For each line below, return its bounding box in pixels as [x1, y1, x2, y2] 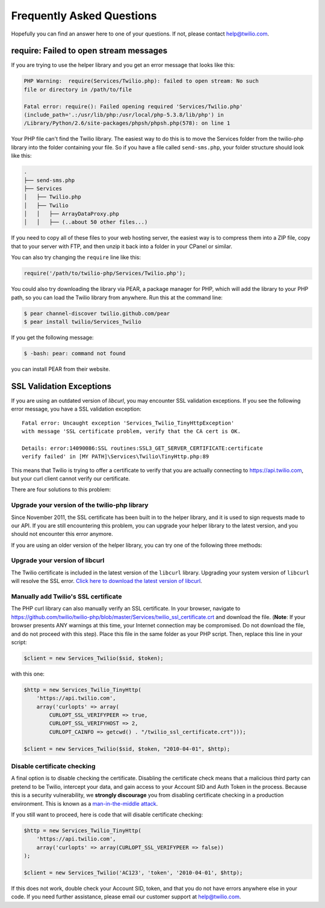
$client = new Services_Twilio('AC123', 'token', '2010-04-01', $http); [23, 869, 243, 876]
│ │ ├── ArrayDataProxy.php [23, 211, 120, 217]
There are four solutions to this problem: [11, 486, 111, 493]
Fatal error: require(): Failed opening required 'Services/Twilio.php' [23, 103, 243, 110]
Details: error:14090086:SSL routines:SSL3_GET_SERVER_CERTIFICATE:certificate [22, 444, 263, 452]
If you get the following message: [11, 334, 94, 341]
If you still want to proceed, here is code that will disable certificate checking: [11, 810, 203, 818]
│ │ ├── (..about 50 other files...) [23, 219, 148, 226]
